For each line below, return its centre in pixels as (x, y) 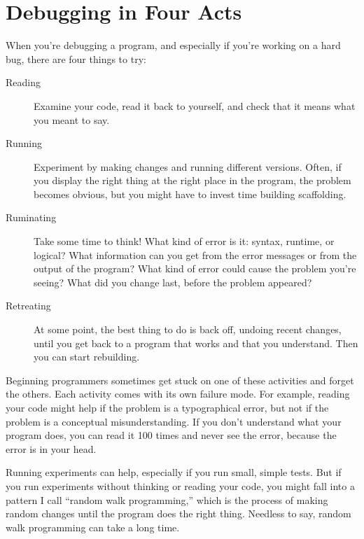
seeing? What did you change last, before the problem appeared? (173, 282)
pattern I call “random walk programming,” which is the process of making (167, 499)
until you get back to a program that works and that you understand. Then (196, 343)
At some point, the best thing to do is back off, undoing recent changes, (188, 329)
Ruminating (31, 217)
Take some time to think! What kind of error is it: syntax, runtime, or (184, 241)
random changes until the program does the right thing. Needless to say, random (178, 513)
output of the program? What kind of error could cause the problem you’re (195, 268)
